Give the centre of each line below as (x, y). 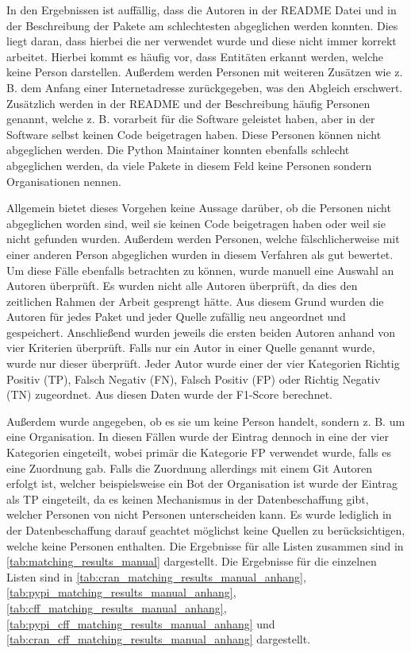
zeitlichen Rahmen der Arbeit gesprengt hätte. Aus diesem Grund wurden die (195, 301)
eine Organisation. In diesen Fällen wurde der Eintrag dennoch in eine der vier (198, 437)
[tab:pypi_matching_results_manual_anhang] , (121, 592)
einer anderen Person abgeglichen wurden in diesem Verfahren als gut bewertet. (200, 254)
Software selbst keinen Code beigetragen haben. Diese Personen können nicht (194, 134)
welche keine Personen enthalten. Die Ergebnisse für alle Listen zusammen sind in (205, 545)
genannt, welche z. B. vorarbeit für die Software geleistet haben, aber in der (191, 119)
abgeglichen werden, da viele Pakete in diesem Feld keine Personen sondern (189, 165)
